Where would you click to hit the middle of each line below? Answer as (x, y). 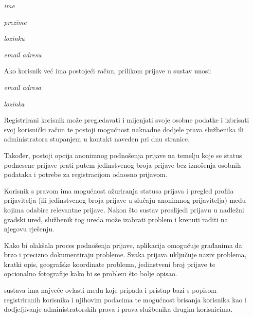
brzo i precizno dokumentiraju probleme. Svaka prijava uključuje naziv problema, (125, 255)
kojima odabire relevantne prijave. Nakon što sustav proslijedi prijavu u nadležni (124, 209)
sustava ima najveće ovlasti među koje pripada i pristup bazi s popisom (110, 290)
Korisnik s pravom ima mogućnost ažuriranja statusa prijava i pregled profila (119, 190)
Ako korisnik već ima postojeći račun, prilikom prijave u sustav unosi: (108, 71)
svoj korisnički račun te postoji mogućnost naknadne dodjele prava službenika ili (124, 129)
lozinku (14, 38)
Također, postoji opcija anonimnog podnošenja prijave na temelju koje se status (123, 155)
